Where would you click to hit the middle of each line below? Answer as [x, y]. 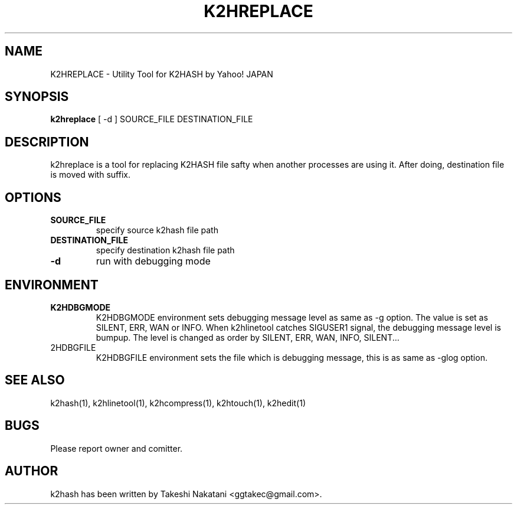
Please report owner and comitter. [117, 448]
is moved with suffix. [90, 175]
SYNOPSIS [37, 97]
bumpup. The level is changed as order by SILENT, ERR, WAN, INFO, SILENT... [248, 337]
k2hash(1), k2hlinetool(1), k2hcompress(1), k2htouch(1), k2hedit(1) [178, 403]
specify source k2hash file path [157, 230]
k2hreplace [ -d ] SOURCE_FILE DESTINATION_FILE [152, 119]
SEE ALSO [35, 380]
